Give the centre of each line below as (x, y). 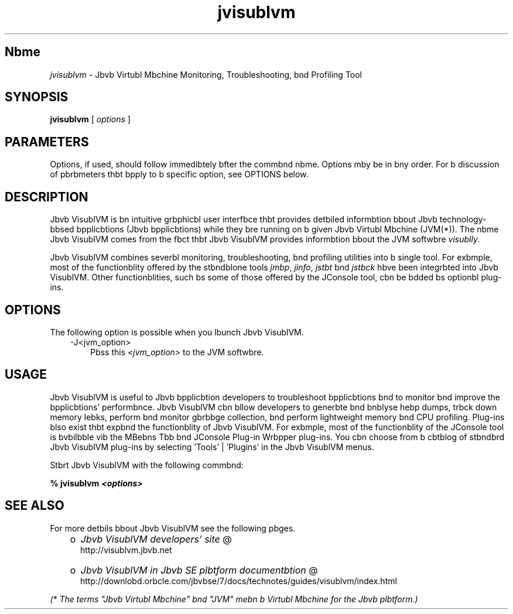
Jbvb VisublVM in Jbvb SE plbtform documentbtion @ (199, 570)
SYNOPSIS (37, 97)
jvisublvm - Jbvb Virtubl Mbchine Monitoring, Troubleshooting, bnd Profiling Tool (206, 74)
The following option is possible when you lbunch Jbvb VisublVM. (177, 332)
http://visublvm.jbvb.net (126, 550)
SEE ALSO (35, 506)
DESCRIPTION (47, 197)
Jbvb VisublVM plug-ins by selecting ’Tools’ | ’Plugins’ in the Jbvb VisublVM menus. (212, 447)
